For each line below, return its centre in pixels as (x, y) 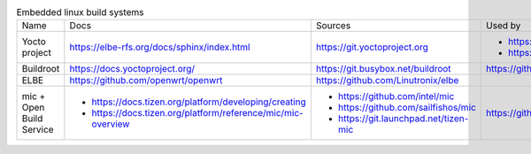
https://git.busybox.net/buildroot (383, 69)
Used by (503, 26)
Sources (333, 26)
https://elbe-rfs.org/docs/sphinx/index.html (160, 47)
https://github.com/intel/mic (396, 96)
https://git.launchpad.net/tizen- (403, 119)
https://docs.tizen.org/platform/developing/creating (199, 102)
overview (111, 124)
